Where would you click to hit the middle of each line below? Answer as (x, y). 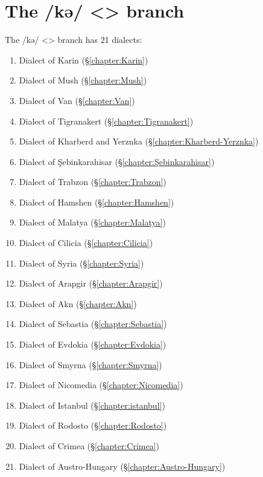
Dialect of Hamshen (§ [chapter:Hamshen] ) (97, 202)
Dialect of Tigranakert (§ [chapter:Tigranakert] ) (106, 121)
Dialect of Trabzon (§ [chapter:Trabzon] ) (93, 182)
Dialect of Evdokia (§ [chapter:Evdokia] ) (93, 344)
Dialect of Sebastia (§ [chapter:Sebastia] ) (93, 324)
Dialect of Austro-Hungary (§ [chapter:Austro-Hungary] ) (122, 466)
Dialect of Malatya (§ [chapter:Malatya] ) (92, 222)
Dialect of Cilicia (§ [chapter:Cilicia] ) (86, 243)
